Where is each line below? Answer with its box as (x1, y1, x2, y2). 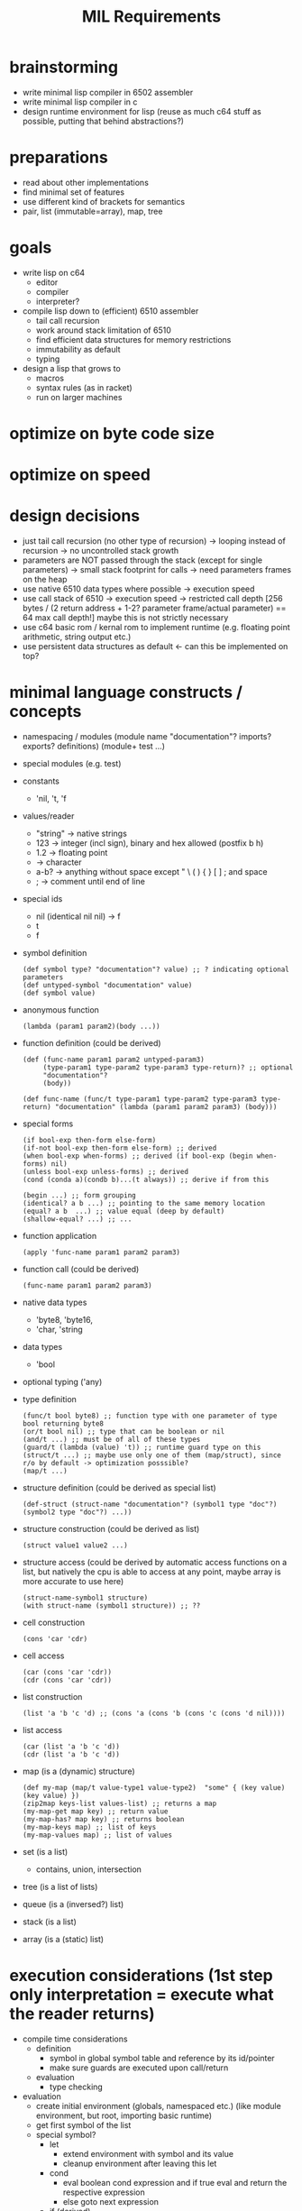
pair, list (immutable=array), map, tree (22, 206, 163, 216)
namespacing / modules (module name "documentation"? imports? (22, 731, 272, 742)
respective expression (62, 2187, 146, 2197)
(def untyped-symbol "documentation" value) (22, 981, 193, 990)
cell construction (22, 1617, 86, 1628)
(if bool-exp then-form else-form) (22, 1136, 157, 1145)
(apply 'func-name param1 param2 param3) (22, 1248, 180, 1257)
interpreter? (35, 296, 80, 307)
